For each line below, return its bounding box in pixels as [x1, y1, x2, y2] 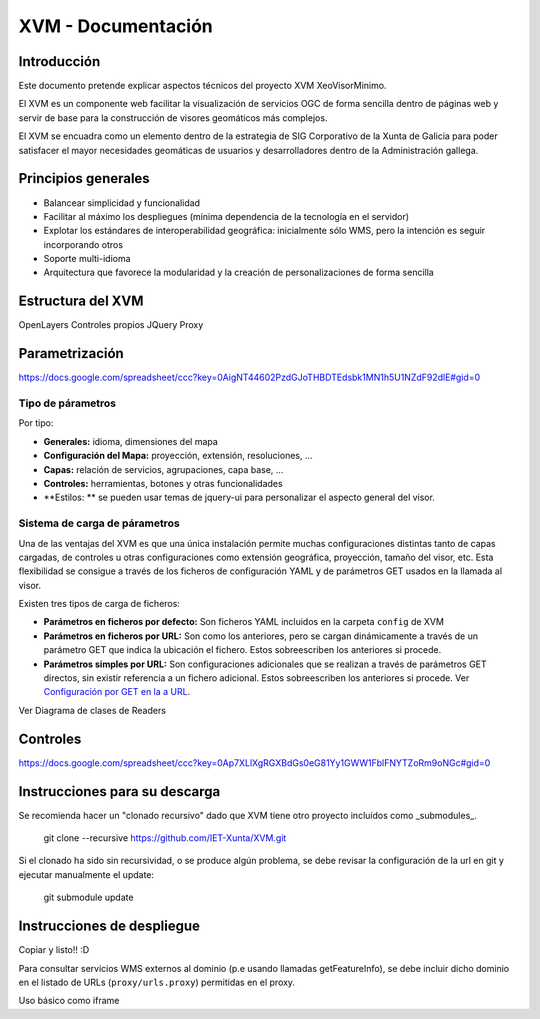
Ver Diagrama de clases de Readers [18, 704, 167, 716]
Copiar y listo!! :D [18, 944, 90, 956]
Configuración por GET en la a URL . [43, 686, 191, 698]
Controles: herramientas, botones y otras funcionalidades [43, 478, 284, 489]
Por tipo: [18, 417, 54, 429]
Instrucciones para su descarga [18, 783, 221, 800]
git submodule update [43, 891, 134, 904]
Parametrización [18, 345, 124, 362]
